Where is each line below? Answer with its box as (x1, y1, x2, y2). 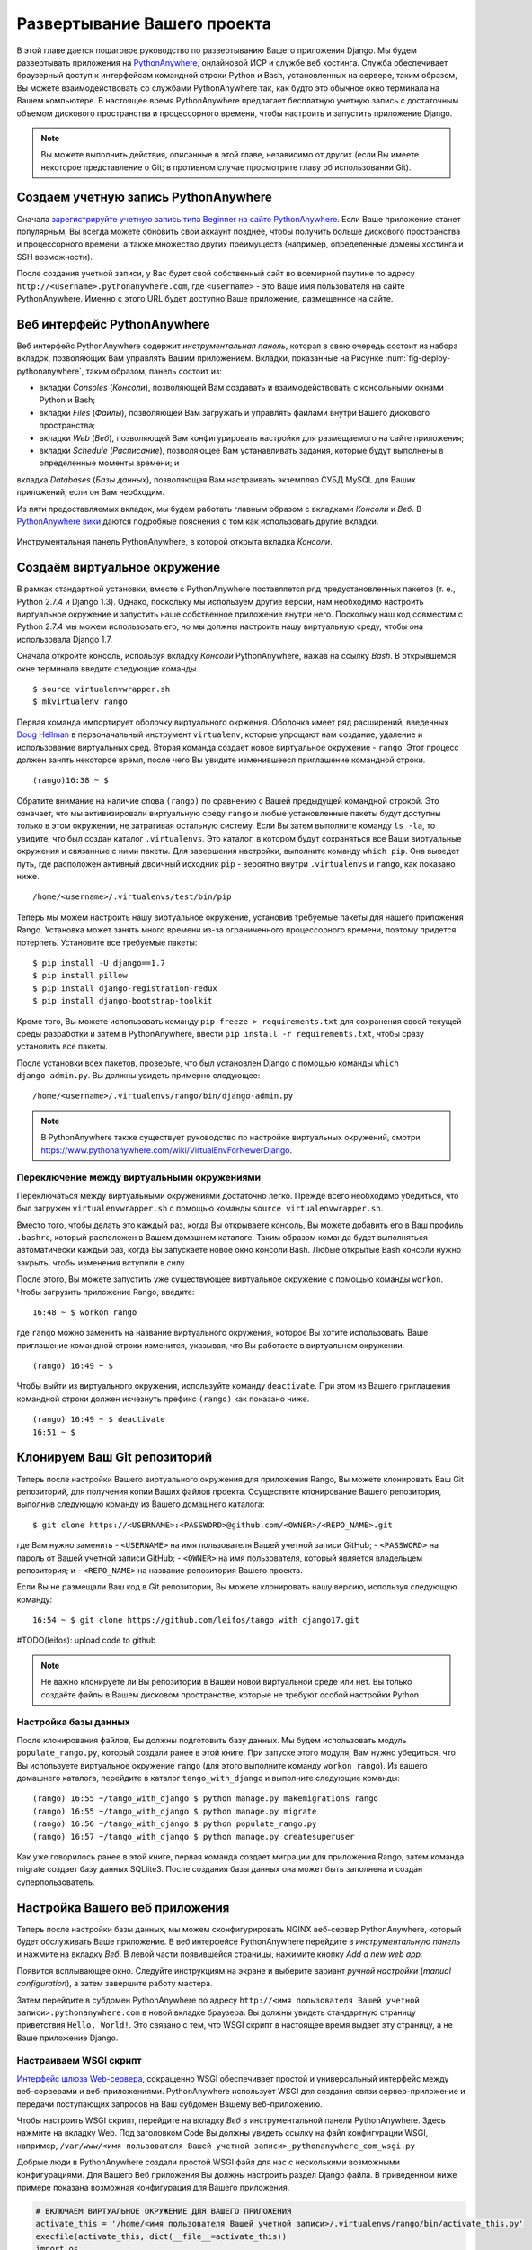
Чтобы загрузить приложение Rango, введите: (16, 1286, 195, 1297)
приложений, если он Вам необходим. (16, 487, 165, 498)
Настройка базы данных (16, 1715, 130, 1728)
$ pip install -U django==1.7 (32, 958, 166, 967)
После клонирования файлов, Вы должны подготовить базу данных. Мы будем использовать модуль (16, 1734, 407, 1745)
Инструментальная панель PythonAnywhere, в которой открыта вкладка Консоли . (16, 536, 332, 547)
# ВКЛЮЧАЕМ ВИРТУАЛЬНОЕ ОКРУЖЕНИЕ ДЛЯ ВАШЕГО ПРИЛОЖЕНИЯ (35, 2206, 292, 2216)
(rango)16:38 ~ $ (32, 775, 109, 786)
